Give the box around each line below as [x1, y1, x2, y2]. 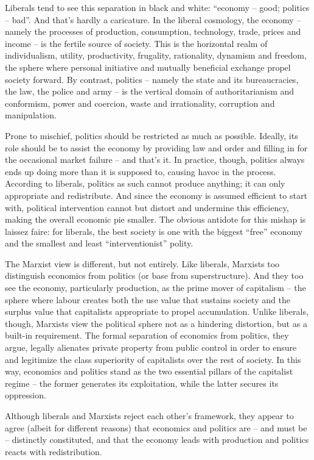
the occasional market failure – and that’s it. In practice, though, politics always [5, 153, 305, 166]
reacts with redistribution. [5, 445, 102, 458]
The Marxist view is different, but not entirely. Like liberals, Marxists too [5, 257, 280, 270]
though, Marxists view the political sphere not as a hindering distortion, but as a [5, 317, 307, 329]
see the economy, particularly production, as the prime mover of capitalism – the [5, 281, 306, 294]
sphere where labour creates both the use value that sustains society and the [5, 293, 290, 306]
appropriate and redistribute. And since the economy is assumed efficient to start [5, 189, 307, 201]
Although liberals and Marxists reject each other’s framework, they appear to [5, 409, 294, 422]
